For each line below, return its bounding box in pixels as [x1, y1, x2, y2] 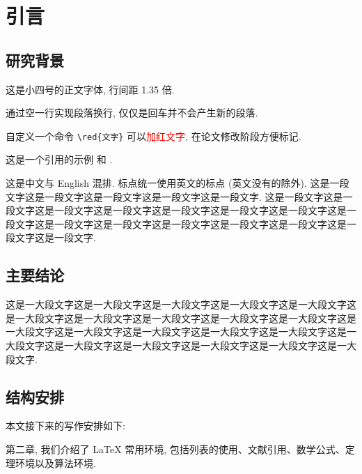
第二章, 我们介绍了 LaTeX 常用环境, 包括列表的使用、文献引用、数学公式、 [6, 441, 345, 456]
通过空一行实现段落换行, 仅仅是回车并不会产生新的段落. [6, 105, 258, 120]
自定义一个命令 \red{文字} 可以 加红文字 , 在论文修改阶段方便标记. [6, 128, 301, 143]
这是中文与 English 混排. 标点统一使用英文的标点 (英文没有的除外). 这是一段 [6, 176, 349, 190]
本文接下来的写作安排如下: [6, 418, 125, 433]
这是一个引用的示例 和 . [6, 152, 113, 167]
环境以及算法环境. [15, 455, 96, 470]
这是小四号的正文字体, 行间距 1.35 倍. [6, 82, 175, 96]
